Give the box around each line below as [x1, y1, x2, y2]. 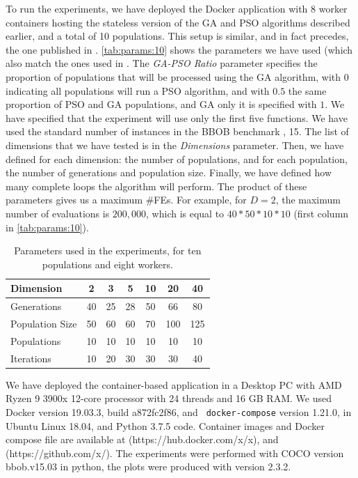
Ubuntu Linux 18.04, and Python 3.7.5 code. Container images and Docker [6, 418, 325, 433]
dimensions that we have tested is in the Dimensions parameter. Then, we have [6, 137, 344, 152]
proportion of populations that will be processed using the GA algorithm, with [6, 69, 341, 84]
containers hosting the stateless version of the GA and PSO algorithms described [6, 15, 350, 29]
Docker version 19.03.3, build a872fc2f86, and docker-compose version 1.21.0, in [6, 404, 352, 419]
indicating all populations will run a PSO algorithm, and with [6, 83, 270, 98]
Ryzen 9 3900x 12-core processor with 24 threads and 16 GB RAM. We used [6, 391, 332, 406]
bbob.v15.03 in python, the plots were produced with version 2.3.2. [6, 459, 291, 474]
